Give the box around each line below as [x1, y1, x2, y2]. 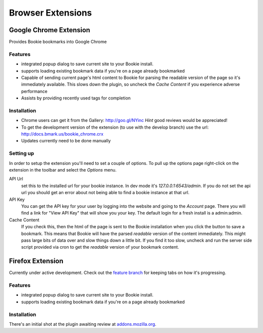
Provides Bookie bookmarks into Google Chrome [9, 39, 107, 45]
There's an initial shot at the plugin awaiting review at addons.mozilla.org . [9, 321, 157, 327]
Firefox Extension [9, 257, 63, 265]
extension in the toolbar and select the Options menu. [9, 167, 117, 173]
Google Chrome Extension [9, 26, 90, 34]
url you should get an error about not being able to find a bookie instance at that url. [21, 190, 190, 196]
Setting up [9, 150, 34, 157]
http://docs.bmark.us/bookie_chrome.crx [21, 131, 104, 137]
